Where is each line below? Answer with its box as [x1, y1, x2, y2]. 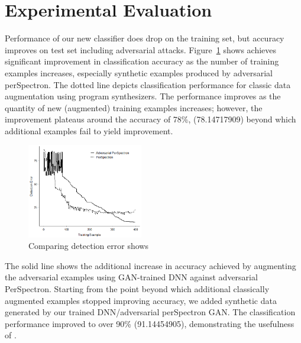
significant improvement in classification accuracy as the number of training [5, 55, 279, 67]
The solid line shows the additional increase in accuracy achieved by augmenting [5, 259, 296, 271]
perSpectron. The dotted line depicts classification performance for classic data [5, 78, 291, 90]
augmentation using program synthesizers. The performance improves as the [5, 90, 281, 102]
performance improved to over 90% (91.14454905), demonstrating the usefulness [5, 317, 294, 329]
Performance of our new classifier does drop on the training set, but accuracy [5, 32, 284, 44]
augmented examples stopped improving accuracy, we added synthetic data [5, 294, 277, 306]
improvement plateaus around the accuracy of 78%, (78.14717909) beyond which [5, 113, 296, 125]
